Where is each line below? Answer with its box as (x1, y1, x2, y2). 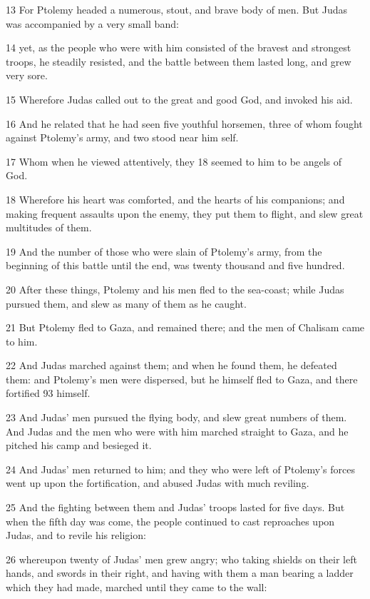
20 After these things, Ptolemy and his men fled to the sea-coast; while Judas (6, 281, 344, 296)
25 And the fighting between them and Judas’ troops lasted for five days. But (6, 500, 345, 515)
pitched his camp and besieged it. (6, 438, 152, 453)
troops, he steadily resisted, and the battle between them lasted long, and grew (6, 54, 351, 69)
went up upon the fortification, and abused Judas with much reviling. (6, 475, 309, 490)
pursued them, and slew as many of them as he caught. (6, 296, 247, 311)
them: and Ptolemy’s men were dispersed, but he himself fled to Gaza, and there (6, 371, 358, 386)
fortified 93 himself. (6, 386, 91, 401)
